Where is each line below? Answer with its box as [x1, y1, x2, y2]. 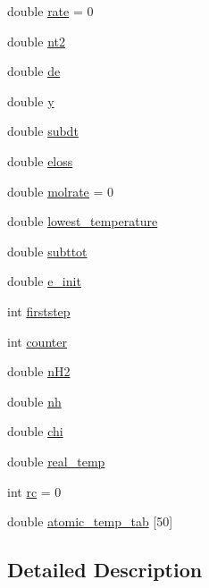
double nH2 [7, 362, 71, 381]
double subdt [7, 122, 79, 140]
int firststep [7, 301, 71, 320]
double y [7, 91, 54, 110]
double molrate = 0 [7, 181, 114, 200]
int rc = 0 [7, 482, 62, 500]
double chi [7, 422, 63, 441]
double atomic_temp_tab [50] [7, 512, 173, 531]
